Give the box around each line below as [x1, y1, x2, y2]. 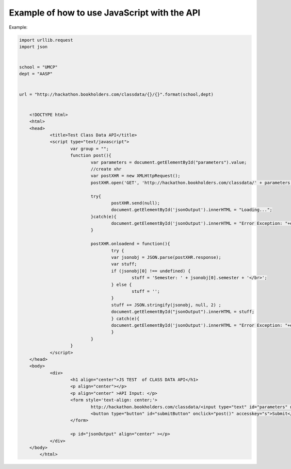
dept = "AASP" [19, 71, 53, 77]
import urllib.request [19, 37, 73, 43]
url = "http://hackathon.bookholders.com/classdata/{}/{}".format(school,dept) [19, 91, 214, 97]
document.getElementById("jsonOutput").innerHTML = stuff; [111, 309, 255, 315]
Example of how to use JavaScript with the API [9, 7, 201, 18]
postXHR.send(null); [111, 200, 160, 206]
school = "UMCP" [19, 65, 58, 70]
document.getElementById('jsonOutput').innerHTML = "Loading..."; [111, 207, 273, 213]
